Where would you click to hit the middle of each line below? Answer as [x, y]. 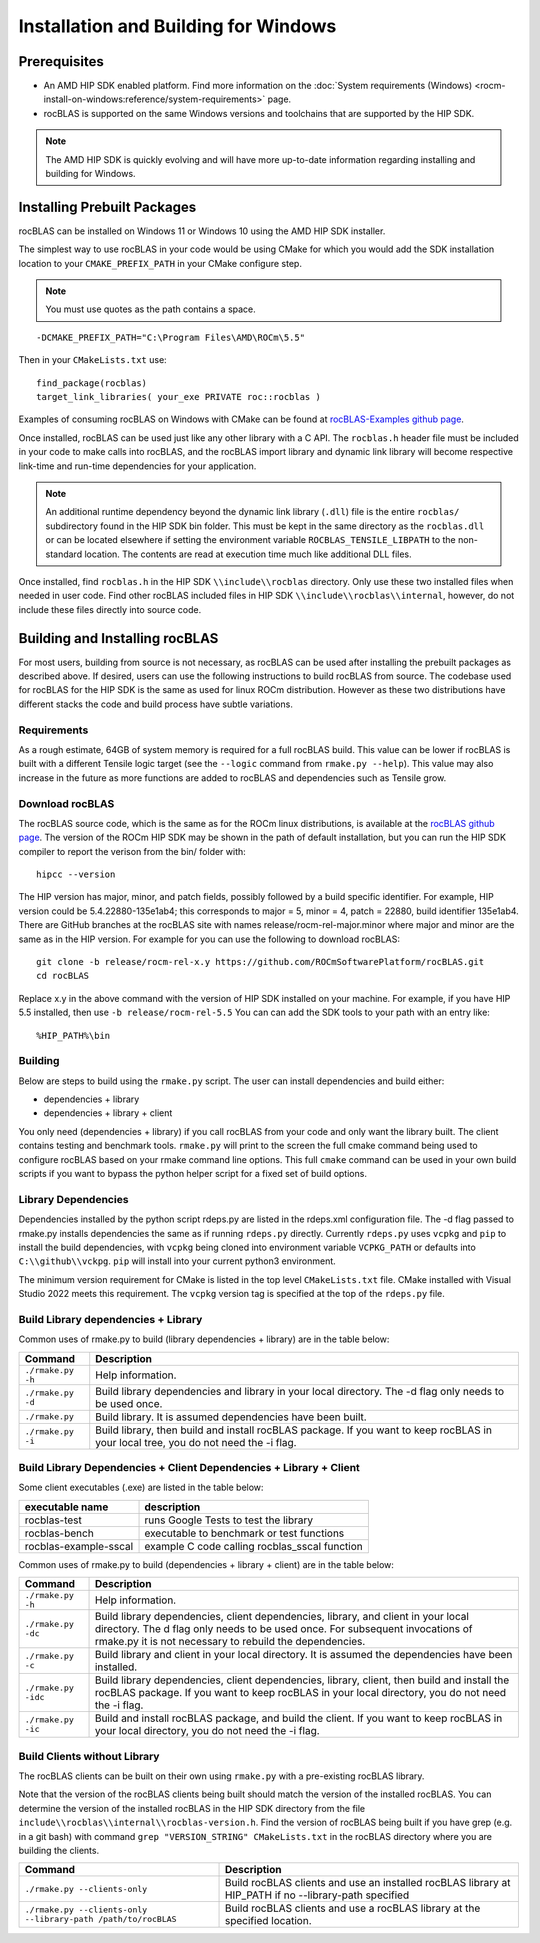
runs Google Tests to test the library [229, 1520]
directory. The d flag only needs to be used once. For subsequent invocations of [283, 1629]
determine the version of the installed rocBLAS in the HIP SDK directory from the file [192, 1808]
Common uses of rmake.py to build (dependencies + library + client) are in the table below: [206, 1564]
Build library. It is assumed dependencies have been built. [231, 1417]
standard [64, 554]
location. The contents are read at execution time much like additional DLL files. [248, 554]
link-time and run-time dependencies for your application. [137, 466]
